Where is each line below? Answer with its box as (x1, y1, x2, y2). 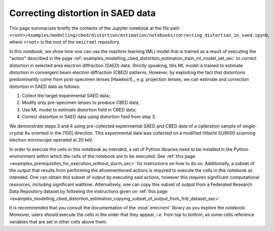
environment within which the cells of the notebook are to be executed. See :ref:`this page (9, 153, 195, 159)
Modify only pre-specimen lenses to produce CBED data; (22, 99, 140, 105)
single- (242, 123, 257, 129)
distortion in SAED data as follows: (9, 83, 80, 89)
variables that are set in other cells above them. (9, 218, 108, 224)
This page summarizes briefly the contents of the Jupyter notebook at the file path (9, 25, 180, 31)
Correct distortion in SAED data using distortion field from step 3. (22, 113, 156, 120)
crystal (9, 130, 24, 136)
